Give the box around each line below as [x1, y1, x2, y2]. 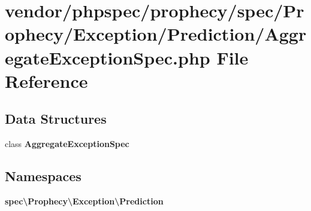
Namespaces [5, 167, 81, 185]
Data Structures [5, 109, 107, 128]
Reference [5, 68, 88, 93]
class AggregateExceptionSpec [5, 137, 129, 150]
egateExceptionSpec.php [5, 45, 210, 69]
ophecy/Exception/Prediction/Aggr [5, 22, 307, 46]
